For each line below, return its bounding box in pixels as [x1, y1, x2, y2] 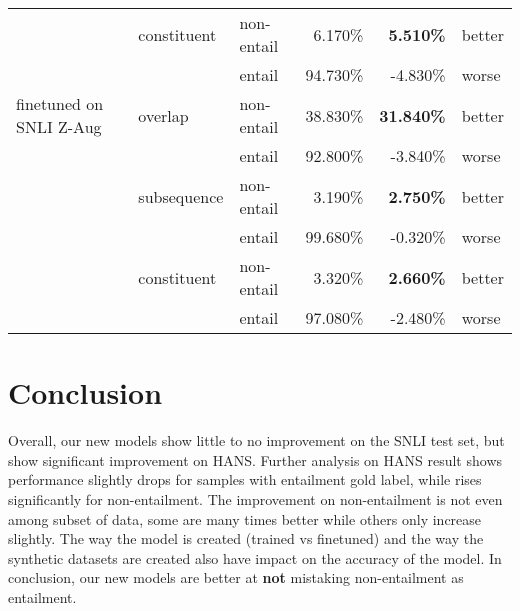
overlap [138, 103, 189, 127]
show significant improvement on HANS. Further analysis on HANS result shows [8, 449, 503, 470]
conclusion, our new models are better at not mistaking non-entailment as [8, 567, 464, 588]
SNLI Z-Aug [16, 115, 102, 138]
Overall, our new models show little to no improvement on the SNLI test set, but [8, 430, 505, 451]
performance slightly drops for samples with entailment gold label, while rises [8, 469, 482, 490]
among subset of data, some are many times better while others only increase [8, 508, 482, 529]
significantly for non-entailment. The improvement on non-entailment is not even [8, 488, 503, 509]
